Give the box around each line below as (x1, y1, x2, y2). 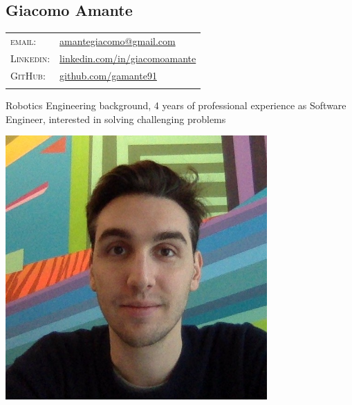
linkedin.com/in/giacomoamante (59, 50, 196, 65)
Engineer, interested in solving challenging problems (6, 111, 226, 126)
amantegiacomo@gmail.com (59, 33, 176, 48)
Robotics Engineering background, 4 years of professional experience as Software (6, 97, 346, 112)
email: (10, 33, 37, 48)
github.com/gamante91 (59, 68, 157, 82)
